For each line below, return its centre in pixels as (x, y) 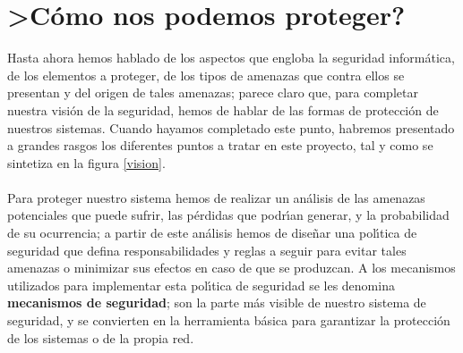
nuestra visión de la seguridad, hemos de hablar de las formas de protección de (223, 109)
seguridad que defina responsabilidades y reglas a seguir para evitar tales (207, 250)
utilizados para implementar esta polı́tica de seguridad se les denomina (201, 285)
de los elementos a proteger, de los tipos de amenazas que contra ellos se (206, 75)
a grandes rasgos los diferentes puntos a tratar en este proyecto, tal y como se (220, 145)
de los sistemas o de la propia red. (101, 337)
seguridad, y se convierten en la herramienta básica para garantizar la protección (229, 320)
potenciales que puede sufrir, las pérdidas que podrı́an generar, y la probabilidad (228, 215)
